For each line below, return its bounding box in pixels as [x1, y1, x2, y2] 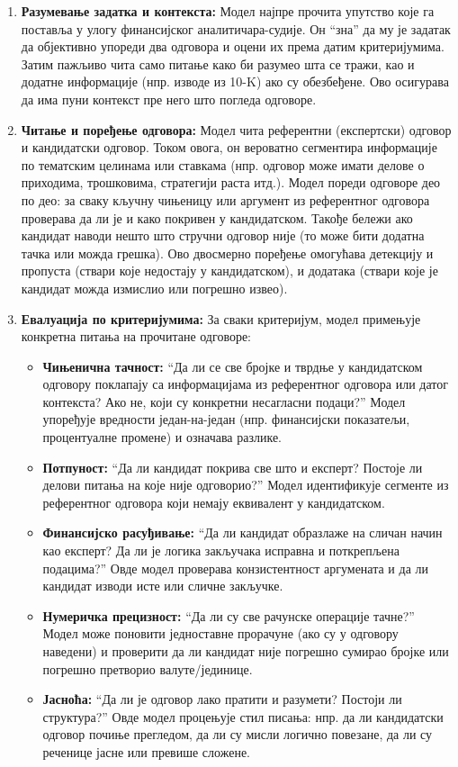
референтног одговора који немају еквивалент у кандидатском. [42, 492, 385, 511]
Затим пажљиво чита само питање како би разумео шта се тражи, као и [21, 54, 415, 73]
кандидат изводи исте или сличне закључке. [42, 576, 283, 595]
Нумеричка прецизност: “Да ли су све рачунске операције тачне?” [42, 606, 415, 625]
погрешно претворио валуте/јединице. [42, 659, 253, 678]
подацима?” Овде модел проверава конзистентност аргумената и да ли [42, 558, 429, 577]
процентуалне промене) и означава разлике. [42, 428, 283, 447]
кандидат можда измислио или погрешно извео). [21, 278, 288, 297]
